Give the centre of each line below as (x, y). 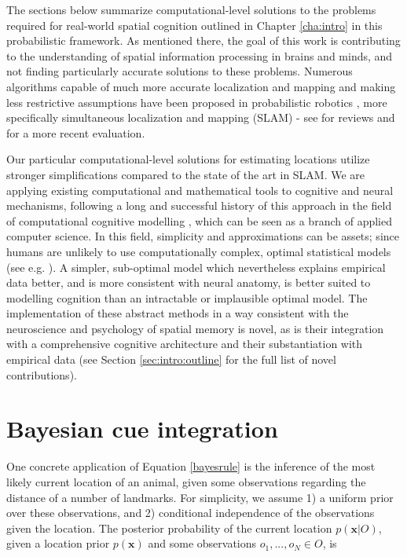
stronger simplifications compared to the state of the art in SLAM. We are (186, 174)
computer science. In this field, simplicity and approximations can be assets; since (203, 236)
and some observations (202, 543)
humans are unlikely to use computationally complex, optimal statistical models (199, 251)
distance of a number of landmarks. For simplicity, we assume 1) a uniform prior (200, 497)
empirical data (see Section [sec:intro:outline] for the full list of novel (171, 359)
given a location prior (58, 543)
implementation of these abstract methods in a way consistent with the (178, 313)
